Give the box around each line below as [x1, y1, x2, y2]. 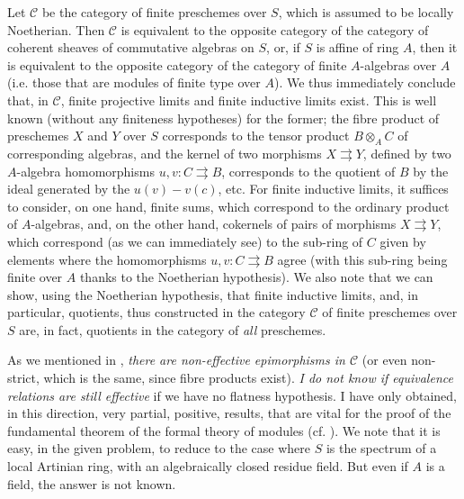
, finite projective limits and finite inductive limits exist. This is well [60, 90, 437, 109]
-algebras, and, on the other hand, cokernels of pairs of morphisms [31, 214, 397, 233]
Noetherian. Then [7, 20, 105, 39]
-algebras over [360, 55, 437, 74]
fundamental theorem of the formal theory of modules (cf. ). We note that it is [7, 421, 441, 440]
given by [379, 231, 426, 250]
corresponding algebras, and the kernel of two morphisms [7, 143, 322, 162]
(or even [361, 350, 407, 369]
